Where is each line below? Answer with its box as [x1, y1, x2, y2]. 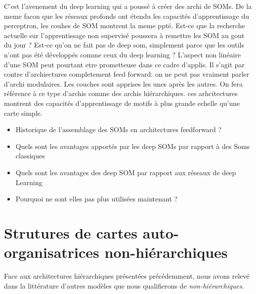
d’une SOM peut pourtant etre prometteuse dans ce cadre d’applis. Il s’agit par [4, 59, 245, 69]
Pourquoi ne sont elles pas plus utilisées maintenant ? [15, 194, 178, 204]
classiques [15, 150, 45, 161]
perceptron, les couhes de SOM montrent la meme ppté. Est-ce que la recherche [4, 20, 245, 31]
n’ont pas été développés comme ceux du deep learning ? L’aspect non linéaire [4, 49, 241, 59]
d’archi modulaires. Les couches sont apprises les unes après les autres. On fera [4, 78, 243, 89]
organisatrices [4, 242, 99, 262]
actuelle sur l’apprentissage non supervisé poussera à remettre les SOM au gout [4, 30, 245, 40]
